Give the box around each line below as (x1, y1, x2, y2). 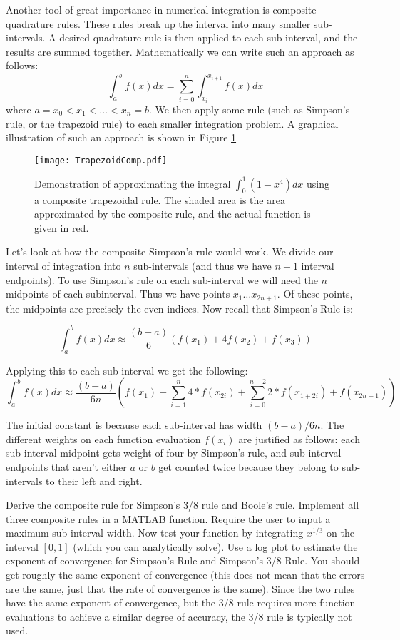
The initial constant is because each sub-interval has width (6, 417, 262, 432)
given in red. (34, 220, 89, 235)
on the (327, 525, 354, 540)
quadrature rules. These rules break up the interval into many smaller (6, 16, 311, 31)
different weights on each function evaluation (6, 431, 201, 446)
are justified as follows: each (238, 431, 360, 446)
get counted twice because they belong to (158, 459, 339, 474)
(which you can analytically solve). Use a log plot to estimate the (73, 539, 358, 554)
